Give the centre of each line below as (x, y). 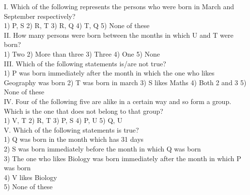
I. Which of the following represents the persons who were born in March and (119, 6)
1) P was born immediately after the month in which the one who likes (109, 73)
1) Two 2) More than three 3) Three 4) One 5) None (82, 53)
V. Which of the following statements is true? (71, 129)
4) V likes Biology (31, 177)
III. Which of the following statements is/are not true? (85, 63)
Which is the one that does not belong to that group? (84, 111)
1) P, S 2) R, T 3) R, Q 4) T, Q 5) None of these (77, 25)
